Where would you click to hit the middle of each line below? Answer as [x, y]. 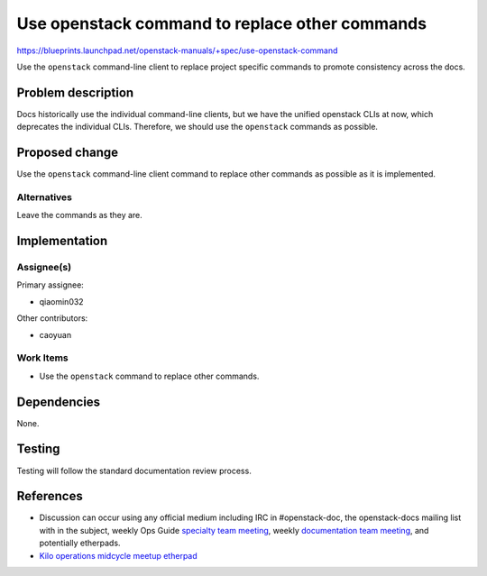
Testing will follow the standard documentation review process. [134, 471]
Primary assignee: [51, 285]
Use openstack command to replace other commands [222, 23]
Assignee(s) [44, 268]
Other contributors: [52, 318]
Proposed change [68, 153]
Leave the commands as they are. [80, 215]
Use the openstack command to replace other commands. [149, 376]
